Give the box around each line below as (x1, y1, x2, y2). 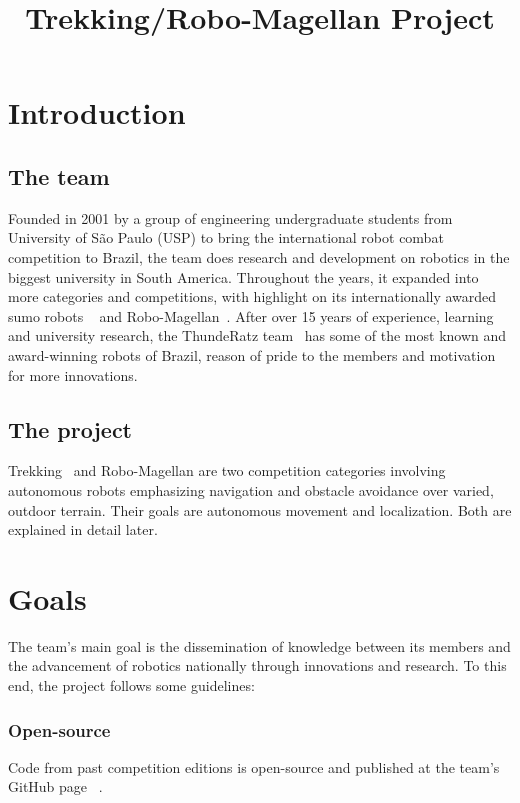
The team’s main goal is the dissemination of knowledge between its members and (8, 635, 511, 656)
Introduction (8, 92, 186, 133)
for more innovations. (8, 364, 138, 385)
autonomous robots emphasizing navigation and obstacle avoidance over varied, (8, 479, 494, 500)
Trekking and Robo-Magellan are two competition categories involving (8, 460, 446, 481)
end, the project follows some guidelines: (8, 675, 255, 695)
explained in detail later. (8, 519, 158, 540)
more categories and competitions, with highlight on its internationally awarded (8, 286, 497, 307)
